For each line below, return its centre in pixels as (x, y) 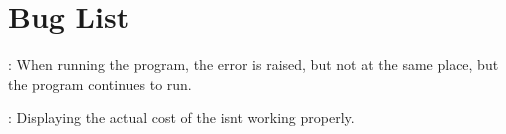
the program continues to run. (100, 83)
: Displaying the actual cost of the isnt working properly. (181, 117)
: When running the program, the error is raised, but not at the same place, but (253, 64)
